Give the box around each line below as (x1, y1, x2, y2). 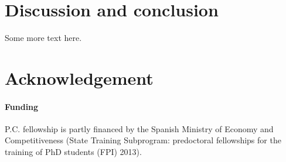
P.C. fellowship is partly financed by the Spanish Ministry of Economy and (5, 122, 274, 135)
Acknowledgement (5, 66, 154, 89)
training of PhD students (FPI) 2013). (5, 146, 142, 158)
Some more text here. (5, 32, 82, 44)
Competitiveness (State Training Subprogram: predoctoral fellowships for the (5, 134, 281, 146)
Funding (5, 100, 39, 112)
